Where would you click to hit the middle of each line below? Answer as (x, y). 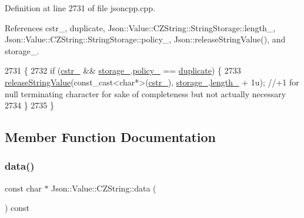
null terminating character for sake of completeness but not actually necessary (146, 93)
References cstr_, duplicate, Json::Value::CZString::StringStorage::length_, (140, 27)
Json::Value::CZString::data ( (104, 188)
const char (23, 188)
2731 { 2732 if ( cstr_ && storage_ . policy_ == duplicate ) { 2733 (123, 70)
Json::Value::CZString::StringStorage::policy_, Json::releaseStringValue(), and (145, 39)
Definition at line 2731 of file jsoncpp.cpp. (80, 8)
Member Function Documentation (111, 137)
